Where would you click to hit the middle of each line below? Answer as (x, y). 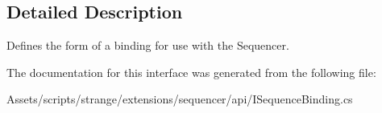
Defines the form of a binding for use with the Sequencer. (148, 45)
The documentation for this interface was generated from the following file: (191, 72)
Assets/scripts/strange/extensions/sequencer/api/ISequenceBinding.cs (180, 99)
